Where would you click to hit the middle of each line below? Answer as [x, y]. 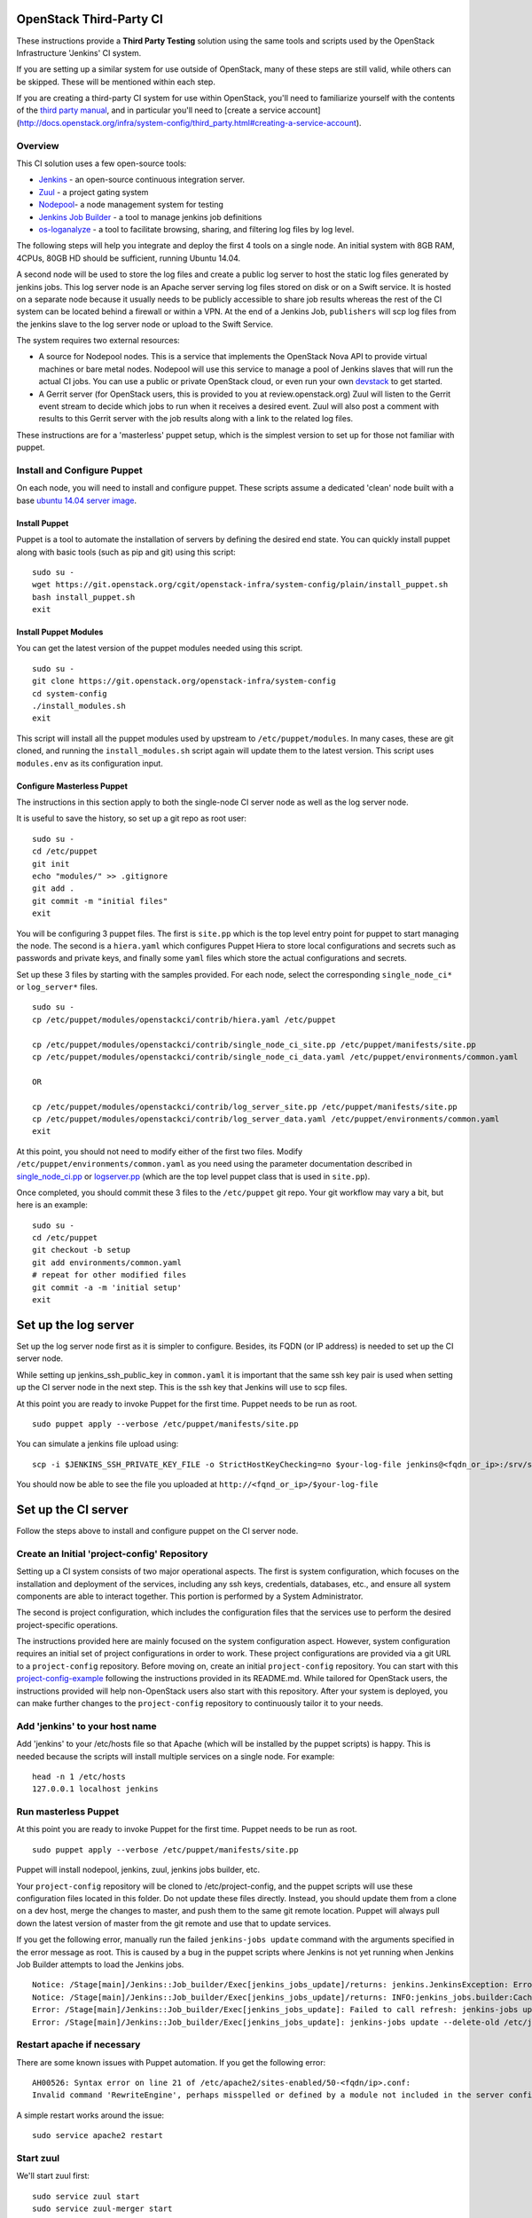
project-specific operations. [67, 1624]
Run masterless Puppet [68, 1812]
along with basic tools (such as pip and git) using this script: [126, 552]
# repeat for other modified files [110, 1275]
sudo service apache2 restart [98, 2135]
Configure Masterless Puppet [72, 786]
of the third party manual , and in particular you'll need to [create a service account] [168, 110]
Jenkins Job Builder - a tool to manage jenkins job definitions [150, 216]
